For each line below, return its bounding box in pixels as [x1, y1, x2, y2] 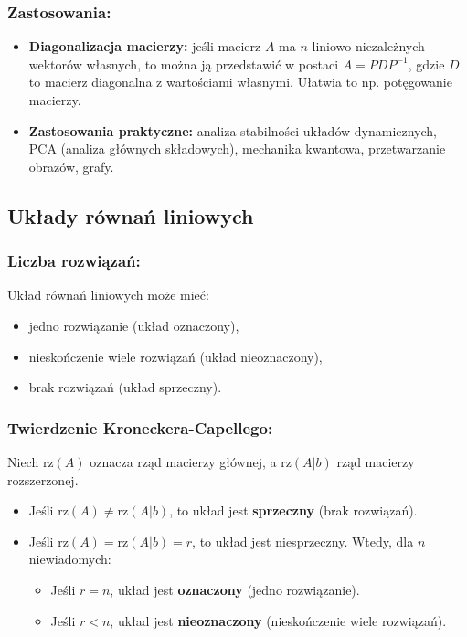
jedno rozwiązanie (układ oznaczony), [28, 315, 239, 334]
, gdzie [408, 54, 445, 73]
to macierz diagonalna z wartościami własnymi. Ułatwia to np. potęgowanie [28, 72, 452, 91]
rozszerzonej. [7, 470, 79, 489]
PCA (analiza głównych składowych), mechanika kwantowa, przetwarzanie [28, 139, 446, 158]
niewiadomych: [28, 549, 111, 568]
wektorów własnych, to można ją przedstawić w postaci [28, 54, 339, 73]
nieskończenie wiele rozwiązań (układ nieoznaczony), [28, 346, 323, 366]
